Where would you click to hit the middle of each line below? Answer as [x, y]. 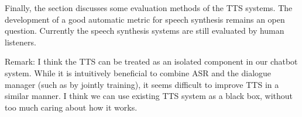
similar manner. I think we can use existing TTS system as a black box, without [149, 96]
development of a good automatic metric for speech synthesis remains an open [145, 19]
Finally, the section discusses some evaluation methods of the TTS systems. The [149, 8]
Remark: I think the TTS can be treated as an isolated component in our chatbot [151, 61]
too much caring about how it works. [71, 107]
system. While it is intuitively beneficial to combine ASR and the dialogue [138, 72]
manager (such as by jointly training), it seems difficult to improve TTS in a [142, 84]
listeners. [20, 42]
